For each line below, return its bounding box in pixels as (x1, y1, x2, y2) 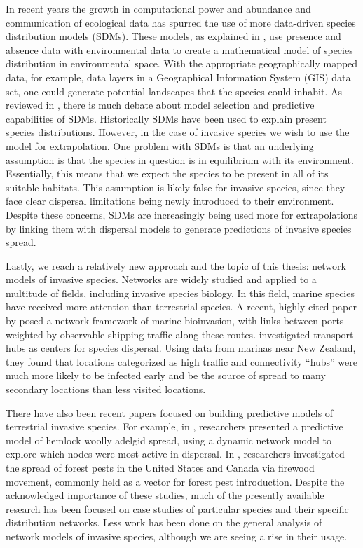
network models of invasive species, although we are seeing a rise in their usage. (6, 528, 348, 543)
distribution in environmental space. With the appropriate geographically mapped (6, 56, 358, 71)
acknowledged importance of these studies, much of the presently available (6, 488, 324, 502)
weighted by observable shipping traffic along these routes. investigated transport (6, 327, 354, 341)
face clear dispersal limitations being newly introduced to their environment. (6, 193, 334, 208)
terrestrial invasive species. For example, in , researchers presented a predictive (6, 419, 343, 434)
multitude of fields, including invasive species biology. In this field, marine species (6, 285, 355, 300)
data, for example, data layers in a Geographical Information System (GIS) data (6, 69, 351, 84)
